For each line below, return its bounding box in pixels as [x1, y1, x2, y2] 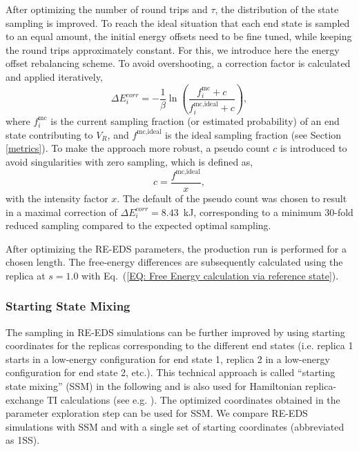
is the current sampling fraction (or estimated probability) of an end [50, 113, 340, 128]
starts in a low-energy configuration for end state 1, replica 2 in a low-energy [6, 351, 330, 366]
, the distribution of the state [215, 2, 339, 16]
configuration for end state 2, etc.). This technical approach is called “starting [6, 365, 336, 380]
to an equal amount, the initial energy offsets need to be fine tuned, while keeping [6, 29, 352, 43]
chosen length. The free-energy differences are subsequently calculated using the [6, 255, 343, 269]
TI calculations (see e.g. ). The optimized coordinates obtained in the [46, 392, 340, 406]
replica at [6, 268, 46, 282]
